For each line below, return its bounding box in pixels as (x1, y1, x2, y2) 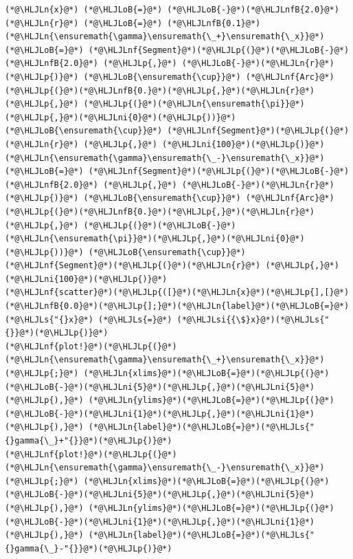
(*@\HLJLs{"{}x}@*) (5, 314, 93, 325)
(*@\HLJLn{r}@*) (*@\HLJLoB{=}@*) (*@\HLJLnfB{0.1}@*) (5, 18, 261, 28)
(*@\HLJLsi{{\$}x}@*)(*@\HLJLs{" (176, 314, 330, 325)
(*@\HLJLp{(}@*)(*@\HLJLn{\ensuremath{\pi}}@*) (83, 99, 305, 109)
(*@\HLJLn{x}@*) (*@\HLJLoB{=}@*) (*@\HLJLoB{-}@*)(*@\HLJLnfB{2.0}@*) (5, 5, 339, 14)
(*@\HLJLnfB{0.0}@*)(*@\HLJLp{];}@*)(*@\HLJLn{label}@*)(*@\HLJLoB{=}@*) (5, 301, 350, 311)
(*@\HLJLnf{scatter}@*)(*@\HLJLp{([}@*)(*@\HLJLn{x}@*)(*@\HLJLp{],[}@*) (5, 287, 350, 298)
